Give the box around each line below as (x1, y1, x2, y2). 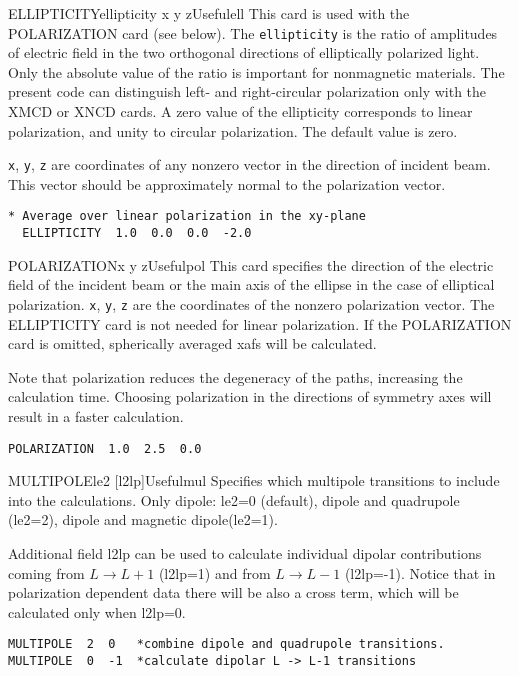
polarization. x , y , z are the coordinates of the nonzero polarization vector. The (8, 293, 495, 314)
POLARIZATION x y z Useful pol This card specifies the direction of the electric (8, 254, 494, 275)
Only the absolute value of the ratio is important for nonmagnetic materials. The (8, 61, 505, 82)
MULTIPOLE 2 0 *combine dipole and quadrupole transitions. (8, 637, 445, 652)
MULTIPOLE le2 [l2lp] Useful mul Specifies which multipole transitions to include (8, 470, 500, 491)
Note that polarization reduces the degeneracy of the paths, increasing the (8, 366, 463, 387)
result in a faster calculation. (8, 406, 184, 426)
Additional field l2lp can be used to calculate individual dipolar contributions (8, 543, 482, 564)
